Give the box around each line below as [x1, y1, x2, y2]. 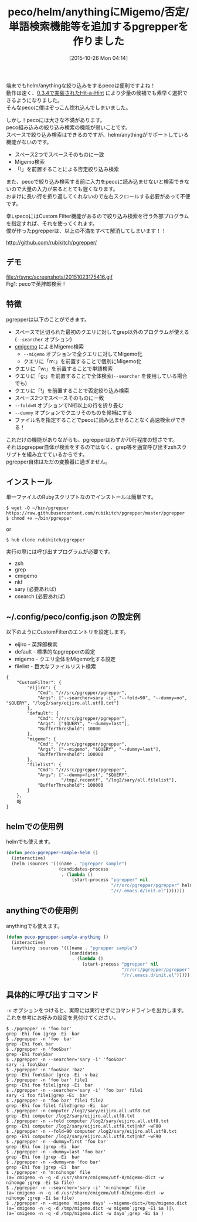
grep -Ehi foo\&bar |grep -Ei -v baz [6, 1072, 98, 1078]
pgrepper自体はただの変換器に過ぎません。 [6, 458, 111, 465]
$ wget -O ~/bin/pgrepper [6, 505, 69, 511]
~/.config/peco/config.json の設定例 [6, 611, 141, 622]
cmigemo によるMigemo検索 [14, 343, 84, 350]
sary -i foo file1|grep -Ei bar [6, 1092, 88, 1098]
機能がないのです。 [6, 138, 52, 145]
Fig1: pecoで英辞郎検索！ [6, 280, 67, 287]
